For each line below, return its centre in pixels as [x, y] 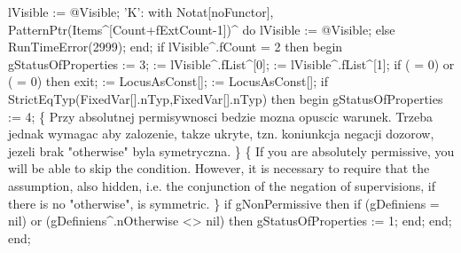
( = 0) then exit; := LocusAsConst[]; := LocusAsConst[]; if [168, 81]
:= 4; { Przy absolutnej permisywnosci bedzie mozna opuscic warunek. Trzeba [220, 116]
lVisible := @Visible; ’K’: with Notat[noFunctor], [141, 12]
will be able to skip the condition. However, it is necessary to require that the [219, 168]
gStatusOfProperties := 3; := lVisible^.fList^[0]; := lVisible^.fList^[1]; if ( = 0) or [231, 63]
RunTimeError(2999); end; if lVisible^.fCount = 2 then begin [176, 47]
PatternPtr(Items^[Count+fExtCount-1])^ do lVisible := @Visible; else [202, 29]
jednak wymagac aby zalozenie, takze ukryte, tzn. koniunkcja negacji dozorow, [221, 134]
